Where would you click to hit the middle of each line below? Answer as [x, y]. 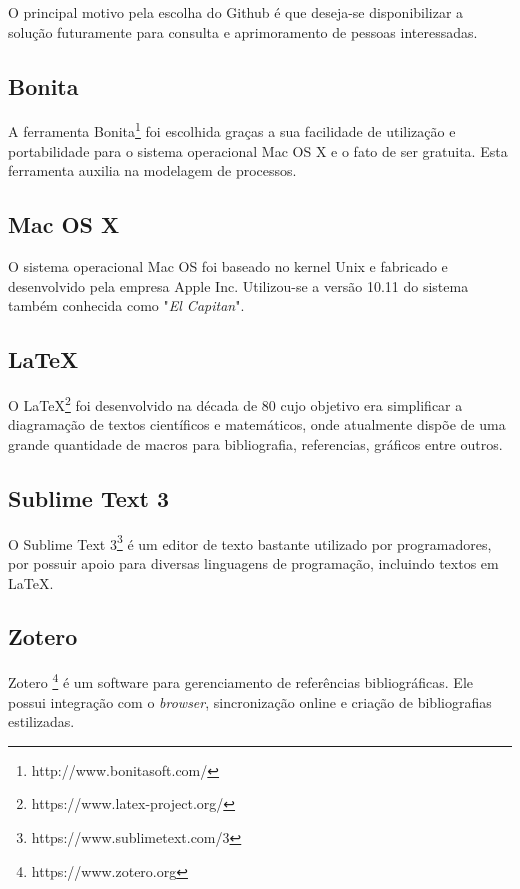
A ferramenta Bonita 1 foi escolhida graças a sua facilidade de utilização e [232, 130]
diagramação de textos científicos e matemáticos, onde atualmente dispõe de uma [257, 424]
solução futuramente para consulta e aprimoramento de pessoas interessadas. [243, 31]
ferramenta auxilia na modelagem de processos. [152, 170]
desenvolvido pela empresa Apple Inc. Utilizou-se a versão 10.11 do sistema [238, 285]
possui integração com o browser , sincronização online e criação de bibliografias [250, 701]
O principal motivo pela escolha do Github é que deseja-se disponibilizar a [236, 12]
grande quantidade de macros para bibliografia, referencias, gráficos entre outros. [255, 443]
